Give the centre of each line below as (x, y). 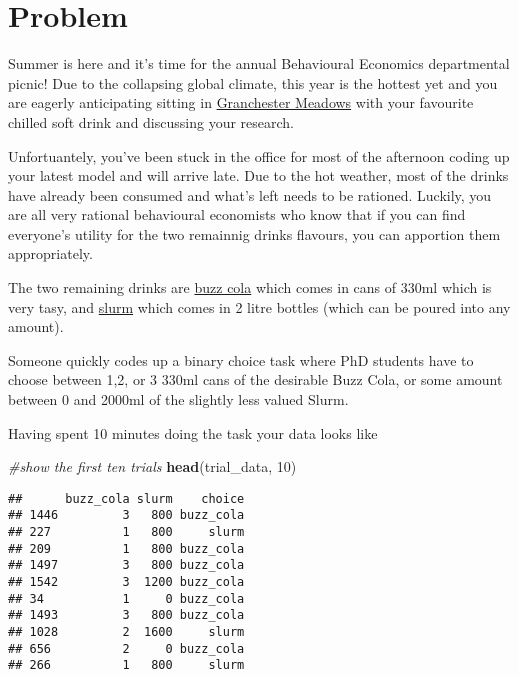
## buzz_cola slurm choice (126, 498)
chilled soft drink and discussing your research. (151, 121)
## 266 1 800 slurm (126, 665)
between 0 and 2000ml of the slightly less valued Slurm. (178, 399)
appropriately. (50, 253)
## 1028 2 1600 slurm (126, 632)
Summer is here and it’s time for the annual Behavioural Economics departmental (259, 63)
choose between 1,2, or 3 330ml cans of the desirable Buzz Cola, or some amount (255, 379)
